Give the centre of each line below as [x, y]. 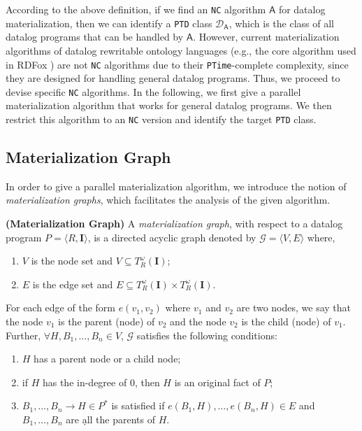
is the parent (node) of [107, 322]
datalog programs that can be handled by [95, 37]
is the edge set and [73, 284]
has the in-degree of [85, 382]
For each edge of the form [60, 308]
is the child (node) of [286, 322]
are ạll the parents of [110, 419]
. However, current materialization [266, 37]
